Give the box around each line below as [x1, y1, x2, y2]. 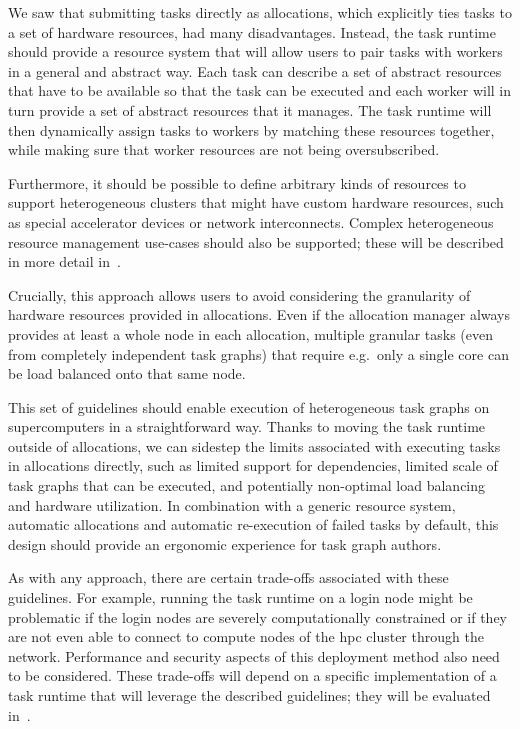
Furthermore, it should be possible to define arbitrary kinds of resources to [8, 172, 466, 193]
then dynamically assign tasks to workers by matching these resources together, [8, 119, 495, 140]
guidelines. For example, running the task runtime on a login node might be [8, 587, 473, 608]
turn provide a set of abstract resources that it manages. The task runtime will [8, 99, 492, 120]
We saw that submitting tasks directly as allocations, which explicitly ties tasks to [8, 2, 512, 22]
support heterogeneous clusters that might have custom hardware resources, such [8, 192, 504, 213]
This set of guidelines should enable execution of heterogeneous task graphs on [8, 396, 490, 417]
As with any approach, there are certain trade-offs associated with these [8, 567, 449, 588]
